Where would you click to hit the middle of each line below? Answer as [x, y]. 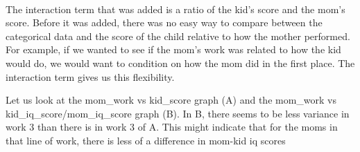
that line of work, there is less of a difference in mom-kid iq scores [146, 140]
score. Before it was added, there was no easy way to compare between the [164, 22]
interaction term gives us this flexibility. [90, 76]
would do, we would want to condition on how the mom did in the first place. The [180, 63]
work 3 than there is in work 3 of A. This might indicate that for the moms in [172, 127]
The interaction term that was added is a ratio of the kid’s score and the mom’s [175, 9]
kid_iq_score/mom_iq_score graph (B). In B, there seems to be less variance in [178, 113]
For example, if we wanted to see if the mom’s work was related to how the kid [173, 49]
